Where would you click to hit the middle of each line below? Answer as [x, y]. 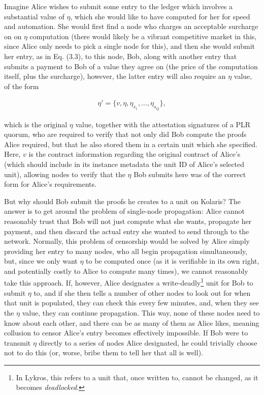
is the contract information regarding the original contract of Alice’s [135, 154]
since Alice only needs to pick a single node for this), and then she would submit [129, 46]
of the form [22, 86]
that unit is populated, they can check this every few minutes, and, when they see [131, 303]
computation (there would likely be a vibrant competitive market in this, [143, 36]
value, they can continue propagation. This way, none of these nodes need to [141, 312]
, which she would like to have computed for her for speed [160, 16]
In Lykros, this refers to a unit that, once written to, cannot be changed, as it [137, 377]
